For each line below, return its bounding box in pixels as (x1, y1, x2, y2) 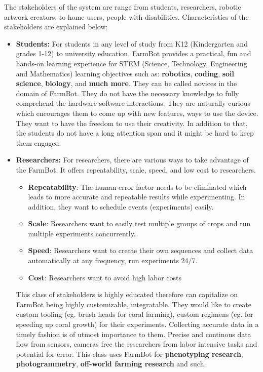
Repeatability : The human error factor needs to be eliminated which (28, 181, 247, 192)
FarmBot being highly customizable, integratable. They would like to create (16, 299, 251, 309)
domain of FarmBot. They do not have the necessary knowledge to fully (16, 88, 239, 98)
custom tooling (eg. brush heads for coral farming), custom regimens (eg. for (16, 309, 253, 319)
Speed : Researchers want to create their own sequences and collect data (28, 245, 253, 256)
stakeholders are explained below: (4, 21, 108, 32)
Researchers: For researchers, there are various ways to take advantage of (16, 154, 249, 165)
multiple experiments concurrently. (28, 228, 136, 238)
